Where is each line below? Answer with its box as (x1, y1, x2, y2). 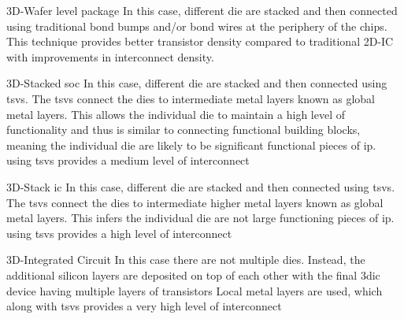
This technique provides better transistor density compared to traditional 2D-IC (6, 33, 394, 50)
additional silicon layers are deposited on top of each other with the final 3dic (6, 266, 380, 283)
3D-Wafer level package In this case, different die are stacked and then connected (6, 2, 398, 18)
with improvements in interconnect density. (6, 48, 214, 65)
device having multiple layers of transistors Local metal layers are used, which (6, 282, 383, 299)
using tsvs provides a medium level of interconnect (6, 152, 250, 169)
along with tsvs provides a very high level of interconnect (6, 298, 282, 314)
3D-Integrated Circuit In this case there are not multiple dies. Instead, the (6, 251, 365, 268)
